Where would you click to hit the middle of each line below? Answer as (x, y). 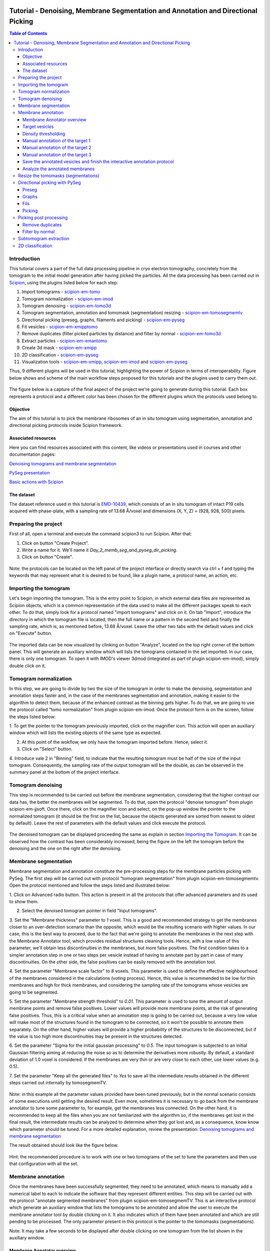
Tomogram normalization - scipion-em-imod (67, 299)
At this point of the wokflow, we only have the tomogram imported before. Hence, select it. (115, 742)
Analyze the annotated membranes (59, 169)
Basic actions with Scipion (36, 482)
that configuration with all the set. (44, 1164)
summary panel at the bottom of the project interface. (64, 772)
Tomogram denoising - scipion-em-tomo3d (66, 306)
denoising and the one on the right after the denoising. (65, 849)
